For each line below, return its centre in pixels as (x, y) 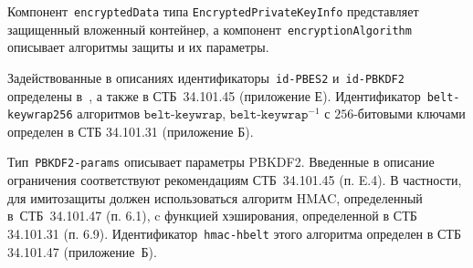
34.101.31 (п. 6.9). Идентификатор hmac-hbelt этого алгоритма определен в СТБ (234, 233)
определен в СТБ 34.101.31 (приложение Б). (131, 131)
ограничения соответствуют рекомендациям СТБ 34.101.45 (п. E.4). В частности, (235, 180)
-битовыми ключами (410, 113)
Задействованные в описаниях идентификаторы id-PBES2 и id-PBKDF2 (206, 77)
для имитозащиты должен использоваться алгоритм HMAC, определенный (215, 197)
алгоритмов (109, 113)
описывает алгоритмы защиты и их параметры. (138, 47)
